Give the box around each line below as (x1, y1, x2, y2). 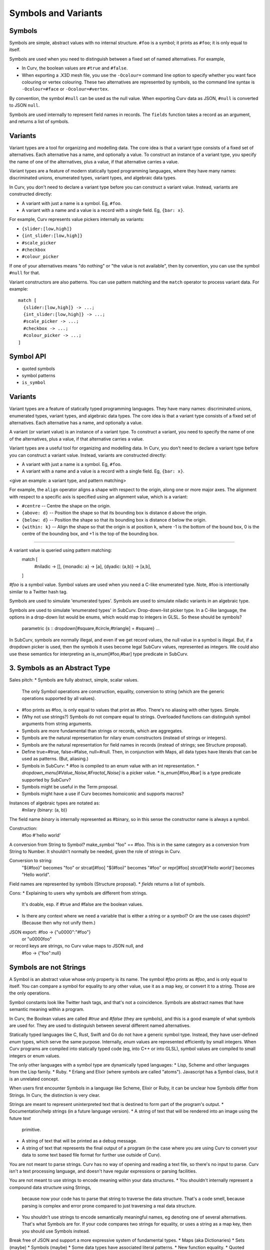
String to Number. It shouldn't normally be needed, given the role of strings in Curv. (9, 848, 181, 854)
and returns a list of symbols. (9, 118, 69, 124)
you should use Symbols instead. (21, 1228, 90, 1234)
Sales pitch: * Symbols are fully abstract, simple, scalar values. (9, 677, 139, 683)
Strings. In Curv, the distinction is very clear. (9, 1092, 100, 1098)
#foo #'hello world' (21, 832, 61, 838)
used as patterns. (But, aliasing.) (21, 755, 88, 762)
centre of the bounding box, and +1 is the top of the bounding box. (21, 530, 158, 537)
